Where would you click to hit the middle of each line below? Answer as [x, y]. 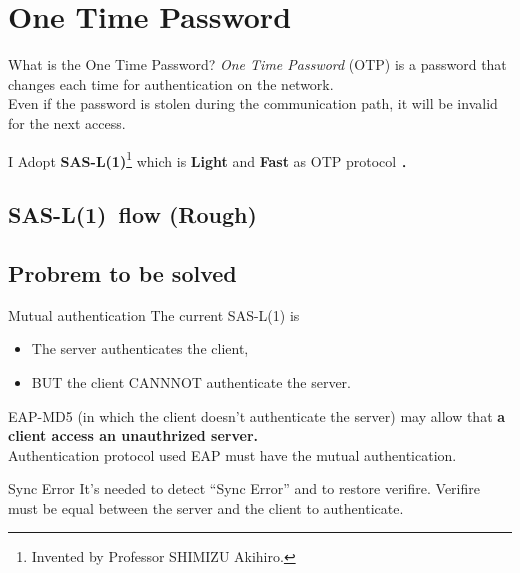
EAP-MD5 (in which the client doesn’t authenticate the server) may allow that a [257, 415]
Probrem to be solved [122, 272]
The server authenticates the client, [140, 348]
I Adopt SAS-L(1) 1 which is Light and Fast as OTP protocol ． [211, 159]
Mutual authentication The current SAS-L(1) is [154, 314]
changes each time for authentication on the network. [171, 83]
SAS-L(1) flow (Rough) [132, 214]
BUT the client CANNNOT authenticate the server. [191, 381]
